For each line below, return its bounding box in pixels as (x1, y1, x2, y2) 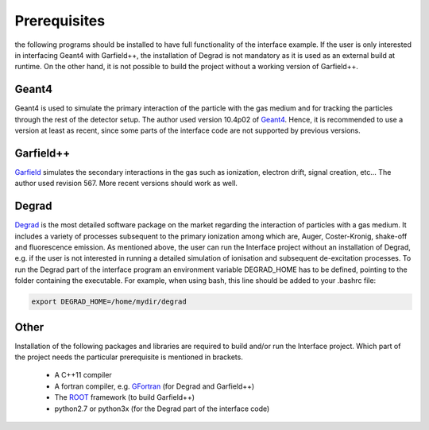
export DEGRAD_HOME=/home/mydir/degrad (31, 297, 187, 306)
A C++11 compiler (54, 370, 113, 380)
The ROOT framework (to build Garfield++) (54, 393, 195, 402)
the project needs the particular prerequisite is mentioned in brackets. (14, 352, 244, 362)
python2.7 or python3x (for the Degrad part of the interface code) (54, 404, 270, 413)
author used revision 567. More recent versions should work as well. (14, 179, 238, 188)
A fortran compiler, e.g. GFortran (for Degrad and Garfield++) (54, 382, 255, 391)
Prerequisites (14, 12, 106, 29)
